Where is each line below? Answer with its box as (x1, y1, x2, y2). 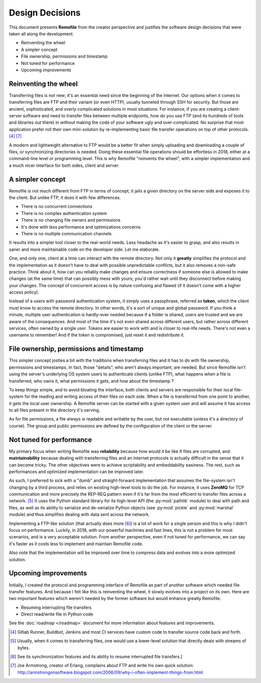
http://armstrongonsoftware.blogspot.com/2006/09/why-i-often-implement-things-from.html (17, 669, 203, 675)
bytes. (17, 645, 30, 650)
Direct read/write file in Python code (21, 611, 94, 617)
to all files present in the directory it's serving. (9, 407, 101, 413)
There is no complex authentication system (21, 210, 107, 216)
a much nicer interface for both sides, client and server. (9, 163, 119, 168)
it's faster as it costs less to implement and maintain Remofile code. (9, 541, 144, 547)
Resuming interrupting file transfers (21, 604, 92, 610)
